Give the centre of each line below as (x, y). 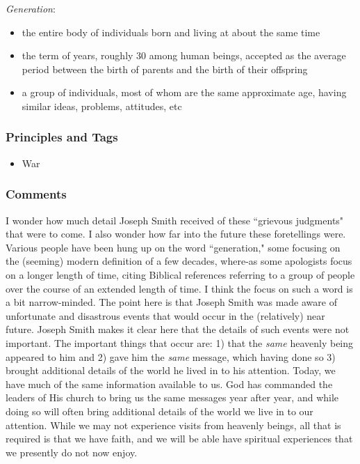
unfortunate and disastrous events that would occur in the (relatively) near (165, 315)
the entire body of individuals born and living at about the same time (171, 32)
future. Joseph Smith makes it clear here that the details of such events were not (178, 329)
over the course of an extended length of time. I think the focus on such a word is (179, 288)
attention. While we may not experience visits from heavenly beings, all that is (173, 425)
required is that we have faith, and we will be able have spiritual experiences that (179, 439)
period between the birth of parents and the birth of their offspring (165, 69)
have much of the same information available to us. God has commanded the (169, 384)
